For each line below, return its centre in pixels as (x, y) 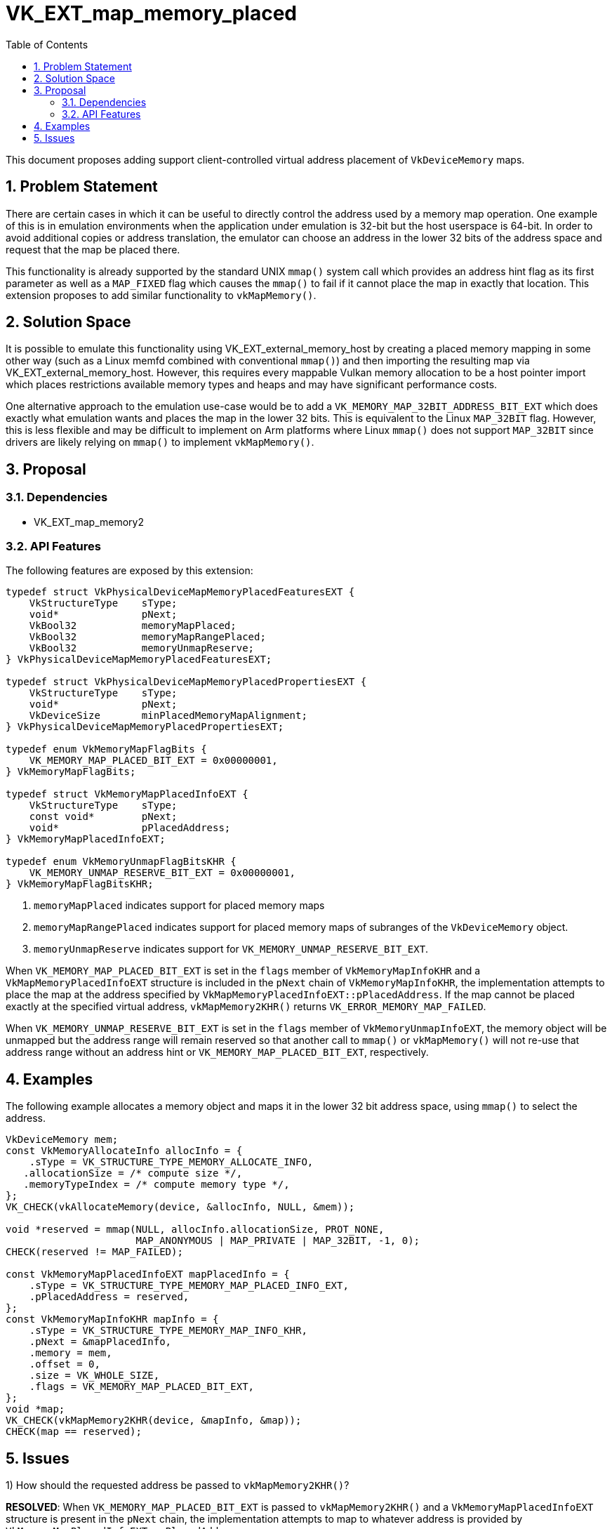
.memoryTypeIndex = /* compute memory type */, (157, 1185)
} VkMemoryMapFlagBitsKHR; (80, 884)
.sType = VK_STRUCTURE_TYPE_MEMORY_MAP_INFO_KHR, (168, 1331)
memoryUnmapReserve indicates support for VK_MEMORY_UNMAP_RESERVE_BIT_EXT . (231, 949)
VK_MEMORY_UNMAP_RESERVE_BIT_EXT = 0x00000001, (162, 873)
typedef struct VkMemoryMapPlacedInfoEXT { (127, 794)
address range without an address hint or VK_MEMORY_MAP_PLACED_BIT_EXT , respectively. (217, 1052)
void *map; (35, 1409)
